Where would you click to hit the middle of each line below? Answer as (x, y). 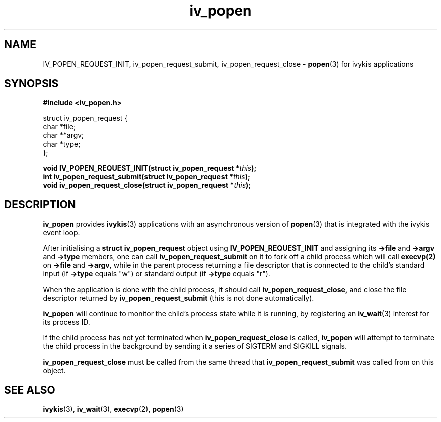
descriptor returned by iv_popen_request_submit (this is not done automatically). (178, 298)
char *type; (62, 144)
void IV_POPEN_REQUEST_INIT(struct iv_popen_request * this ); (150, 168)
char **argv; (63, 135)
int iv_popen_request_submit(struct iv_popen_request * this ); (146, 177)
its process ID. (66, 322)
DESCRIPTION (40, 204)
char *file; (59, 127)
